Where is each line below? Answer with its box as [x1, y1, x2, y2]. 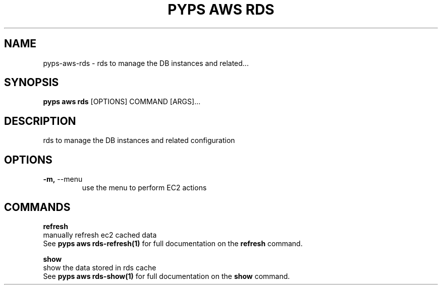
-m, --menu [43, 175, 83, 184]
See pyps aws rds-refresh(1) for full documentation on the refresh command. [43, 239, 303, 248]
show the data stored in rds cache [43, 263, 156, 272]
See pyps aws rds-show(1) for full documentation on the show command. [43, 271, 290, 280]
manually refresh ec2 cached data [43, 230, 157, 239]
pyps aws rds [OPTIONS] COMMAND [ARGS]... [43, 97, 201, 106]
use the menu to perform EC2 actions [82, 183, 207, 192]
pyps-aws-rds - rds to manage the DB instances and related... [43, 58, 249, 67]
